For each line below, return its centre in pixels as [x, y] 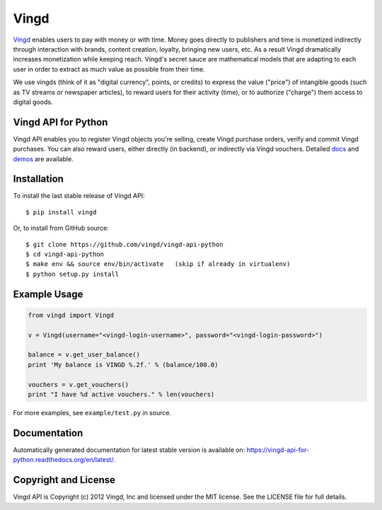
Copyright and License [64, 480]
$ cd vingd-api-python [65, 254]
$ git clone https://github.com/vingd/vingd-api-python [125, 244]
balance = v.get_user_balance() [84, 355]
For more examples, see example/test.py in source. [92, 412]
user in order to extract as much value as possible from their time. [109, 69]
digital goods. [33, 102]
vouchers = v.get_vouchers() [79, 384]
